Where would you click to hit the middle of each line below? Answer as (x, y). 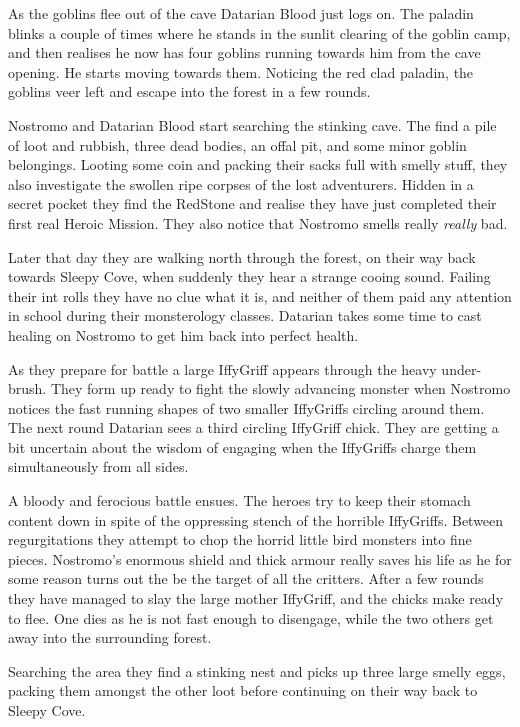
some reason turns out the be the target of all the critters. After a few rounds (246, 578)
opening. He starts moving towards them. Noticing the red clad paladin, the (241, 71)
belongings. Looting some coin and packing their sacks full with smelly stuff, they (258, 164)
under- (461, 368)
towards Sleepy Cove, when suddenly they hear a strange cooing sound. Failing (249, 276)
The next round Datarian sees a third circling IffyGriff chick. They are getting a (253, 427)
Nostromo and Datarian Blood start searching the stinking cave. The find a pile (252, 124)
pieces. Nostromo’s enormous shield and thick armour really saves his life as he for (260, 558)
